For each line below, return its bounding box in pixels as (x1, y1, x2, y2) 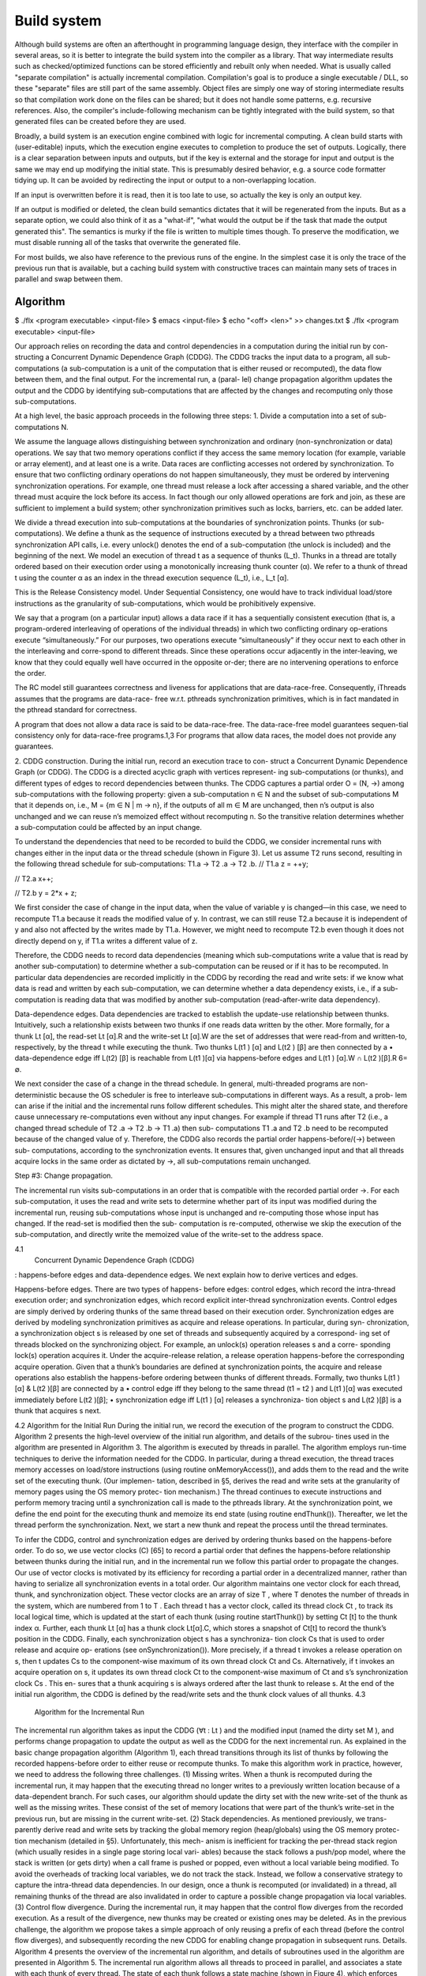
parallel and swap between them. (14, 274, 123, 284)
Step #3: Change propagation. (14, 1171, 114, 1181)
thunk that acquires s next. (14, 1406, 102, 1416)
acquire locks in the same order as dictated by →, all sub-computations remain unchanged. (14, 1156, 312, 1166)
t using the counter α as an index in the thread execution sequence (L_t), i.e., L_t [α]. (14, 573, 290, 583)
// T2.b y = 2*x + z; (14, 888, 77, 898)
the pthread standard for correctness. (14, 705, 137, 715)
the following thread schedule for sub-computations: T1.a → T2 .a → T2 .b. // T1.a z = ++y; (14, 859, 309, 869)
